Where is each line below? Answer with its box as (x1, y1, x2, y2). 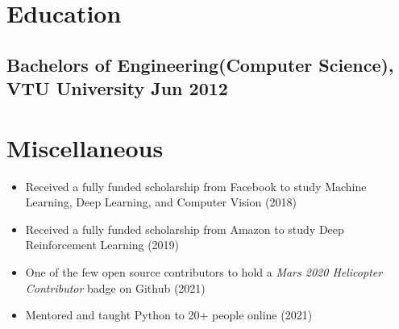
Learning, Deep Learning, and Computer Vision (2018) (25, 194, 297, 210)
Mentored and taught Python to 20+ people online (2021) (25, 306, 313, 323)
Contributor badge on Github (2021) (25, 279, 206, 296)
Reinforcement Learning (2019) (25, 236, 180, 253)
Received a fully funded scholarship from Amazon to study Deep (25, 220, 344, 237)
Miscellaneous (6, 131, 164, 164)
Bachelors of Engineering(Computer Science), (6, 52, 394, 77)
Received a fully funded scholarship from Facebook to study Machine (25, 177, 367, 194)
